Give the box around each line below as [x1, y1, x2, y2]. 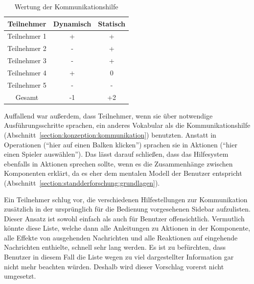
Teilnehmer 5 [7, 79, 46, 90]
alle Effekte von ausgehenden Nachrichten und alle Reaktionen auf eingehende [4, 232, 238, 242]
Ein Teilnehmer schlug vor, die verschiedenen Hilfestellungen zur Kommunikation [4, 194, 248, 204]
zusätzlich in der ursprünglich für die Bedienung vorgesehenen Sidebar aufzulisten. [4, 204, 251, 214]
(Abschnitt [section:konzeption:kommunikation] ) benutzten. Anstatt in [4, 129, 216, 140]
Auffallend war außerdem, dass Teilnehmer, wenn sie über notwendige [4, 110, 213, 120]
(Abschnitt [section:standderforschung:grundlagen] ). [4, 177, 160, 188]
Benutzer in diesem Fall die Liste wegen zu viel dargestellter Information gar [4, 252, 234, 262]
